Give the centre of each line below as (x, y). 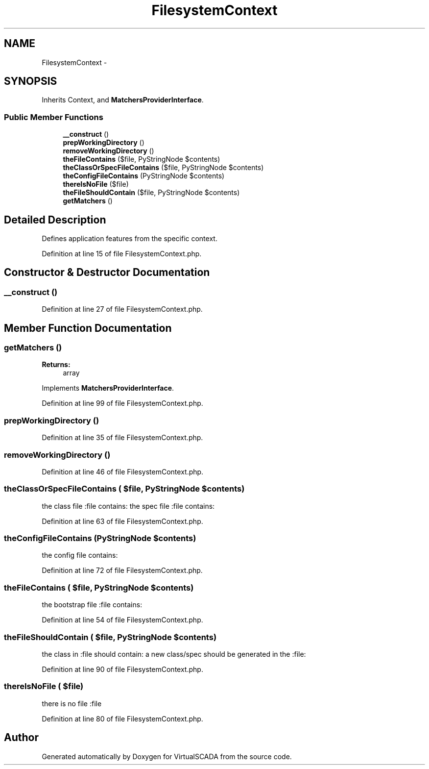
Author (21, 738)
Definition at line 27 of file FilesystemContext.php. (122, 309)
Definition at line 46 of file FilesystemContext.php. (123, 471)
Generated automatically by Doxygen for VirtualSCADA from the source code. (167, 756)
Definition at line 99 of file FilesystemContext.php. (122, 403)
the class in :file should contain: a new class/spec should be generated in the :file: (174, 654)
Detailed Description (55, 220)
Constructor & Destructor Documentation (107, 273)
